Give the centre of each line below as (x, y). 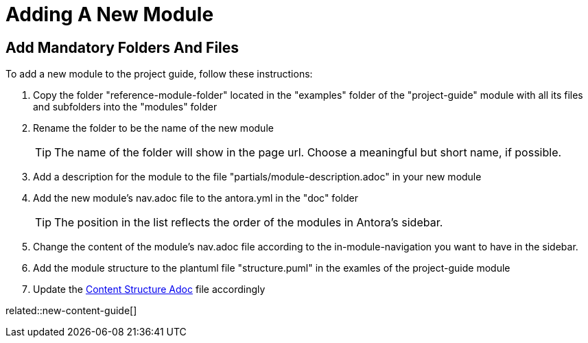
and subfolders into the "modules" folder (125, 107)
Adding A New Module (110, 14)
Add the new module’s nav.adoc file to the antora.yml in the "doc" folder (196, 198)
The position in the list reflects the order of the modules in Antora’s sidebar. (249, 223)
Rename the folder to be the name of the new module (153, 128)
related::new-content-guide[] (71, 311)
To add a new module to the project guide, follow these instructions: (159, 74)
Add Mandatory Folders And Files (122, 47)
